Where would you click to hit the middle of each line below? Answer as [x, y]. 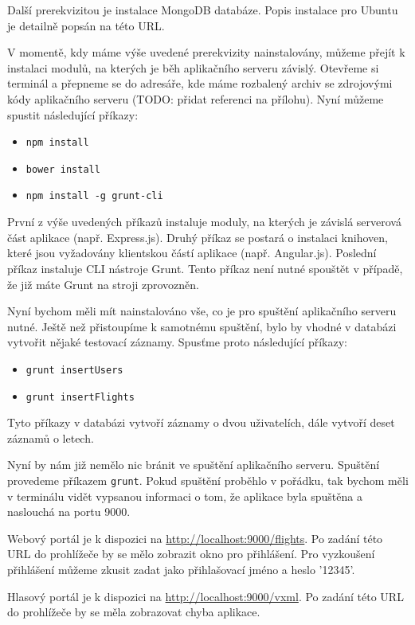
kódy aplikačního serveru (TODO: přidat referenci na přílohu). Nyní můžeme [196, 98]
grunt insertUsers [74, 370]
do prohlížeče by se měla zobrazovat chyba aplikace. [134, 612]
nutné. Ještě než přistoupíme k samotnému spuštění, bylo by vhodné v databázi [202, 326]
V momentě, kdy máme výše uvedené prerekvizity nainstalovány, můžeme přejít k [206, 52]
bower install [63, 169]
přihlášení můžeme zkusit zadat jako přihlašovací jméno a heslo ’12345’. [181, 569]
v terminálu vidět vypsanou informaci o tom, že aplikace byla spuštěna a [185, 496]
